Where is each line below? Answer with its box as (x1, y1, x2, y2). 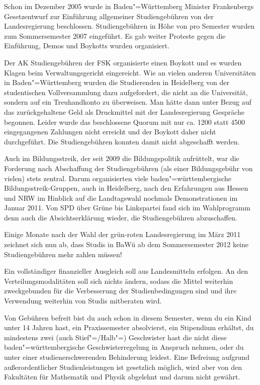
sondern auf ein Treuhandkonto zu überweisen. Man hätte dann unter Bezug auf (4, 97, 251, 107)
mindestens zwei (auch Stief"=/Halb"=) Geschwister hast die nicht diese (4, 332, 227, 342)
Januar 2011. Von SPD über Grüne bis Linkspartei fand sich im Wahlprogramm (4, 202, 250, 213)
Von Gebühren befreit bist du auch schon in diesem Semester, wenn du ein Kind (4, 312, 251, 323)
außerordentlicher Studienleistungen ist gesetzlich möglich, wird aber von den (4, 361, 242, 372)
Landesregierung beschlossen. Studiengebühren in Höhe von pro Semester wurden (4, 21, 255, 31)
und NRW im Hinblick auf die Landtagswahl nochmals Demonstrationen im (4, 192, 238, 203)
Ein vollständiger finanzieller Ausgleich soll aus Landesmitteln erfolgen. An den (4, 266, 248, 276)
